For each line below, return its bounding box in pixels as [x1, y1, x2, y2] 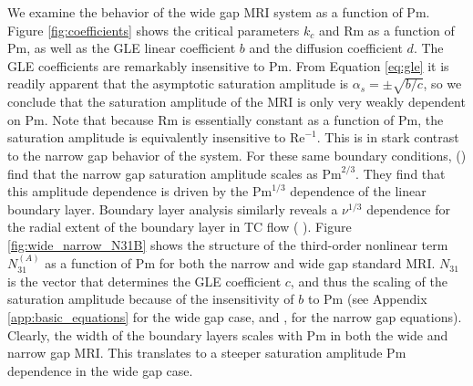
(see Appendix [346, 289, 427, 308]
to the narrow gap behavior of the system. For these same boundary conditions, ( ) [7, 145, 467, 164]
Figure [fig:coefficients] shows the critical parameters [7, 20, 300, 39]
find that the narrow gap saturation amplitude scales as [7, 163, 318, 183]
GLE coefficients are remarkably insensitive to [7, 56, 265, 75]
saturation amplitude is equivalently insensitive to [7, 128, 286, 147]
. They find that [355, 163, 446, 183]
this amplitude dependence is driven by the [7, 182, 249, 201]
